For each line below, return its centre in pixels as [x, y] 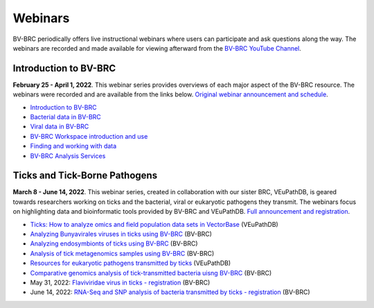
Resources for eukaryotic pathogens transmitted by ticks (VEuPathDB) [131, 263]
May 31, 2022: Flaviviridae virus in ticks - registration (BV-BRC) [120, 282]
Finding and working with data [73, 146]
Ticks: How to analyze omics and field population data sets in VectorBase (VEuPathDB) [154, 224]
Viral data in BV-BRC [60, 127]
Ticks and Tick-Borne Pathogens [85, 176]
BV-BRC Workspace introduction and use [89, 136]
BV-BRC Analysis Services [68, 155]
